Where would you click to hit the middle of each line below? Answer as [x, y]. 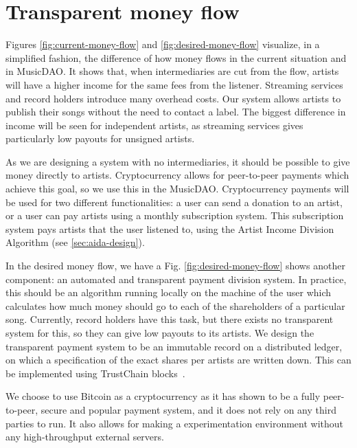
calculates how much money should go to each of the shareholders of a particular [175, 305]
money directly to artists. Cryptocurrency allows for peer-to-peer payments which [177, 175]
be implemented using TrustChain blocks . [95, 373]
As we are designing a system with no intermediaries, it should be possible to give [178, 161]
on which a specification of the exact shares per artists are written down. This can [178, 360]
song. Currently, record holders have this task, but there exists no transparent [170, 319]
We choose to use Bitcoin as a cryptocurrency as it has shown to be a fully [163, 396]
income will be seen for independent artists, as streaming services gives [154, 125]
